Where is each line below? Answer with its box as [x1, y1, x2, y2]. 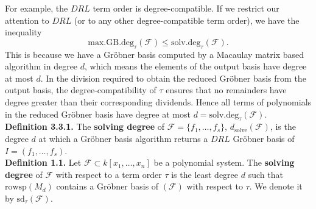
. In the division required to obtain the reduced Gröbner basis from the [40, 71, 306, 84]
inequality [5, 26, 42, 38]
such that [248, 168, 283, 180]
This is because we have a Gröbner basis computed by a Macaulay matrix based [5, 48, 304, 60]
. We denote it [249, 180, 303, 193]
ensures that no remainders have [166, 83, 287, 96]
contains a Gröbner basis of [56, 180, 159, 193]
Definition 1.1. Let [5, 156, 82, 169]
